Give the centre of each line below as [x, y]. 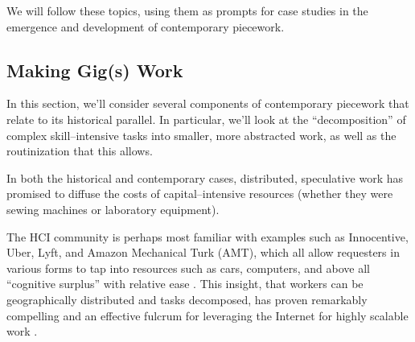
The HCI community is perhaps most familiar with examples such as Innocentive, [207, 236]
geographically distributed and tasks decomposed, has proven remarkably [187, 299]
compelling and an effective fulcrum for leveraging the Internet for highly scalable [207, 315]
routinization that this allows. [80, 151]
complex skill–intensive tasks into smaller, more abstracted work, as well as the [201, 135]
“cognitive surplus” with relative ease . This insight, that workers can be [185, 284]
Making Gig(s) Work [95, 70]
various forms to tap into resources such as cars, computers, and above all [188, 268]
